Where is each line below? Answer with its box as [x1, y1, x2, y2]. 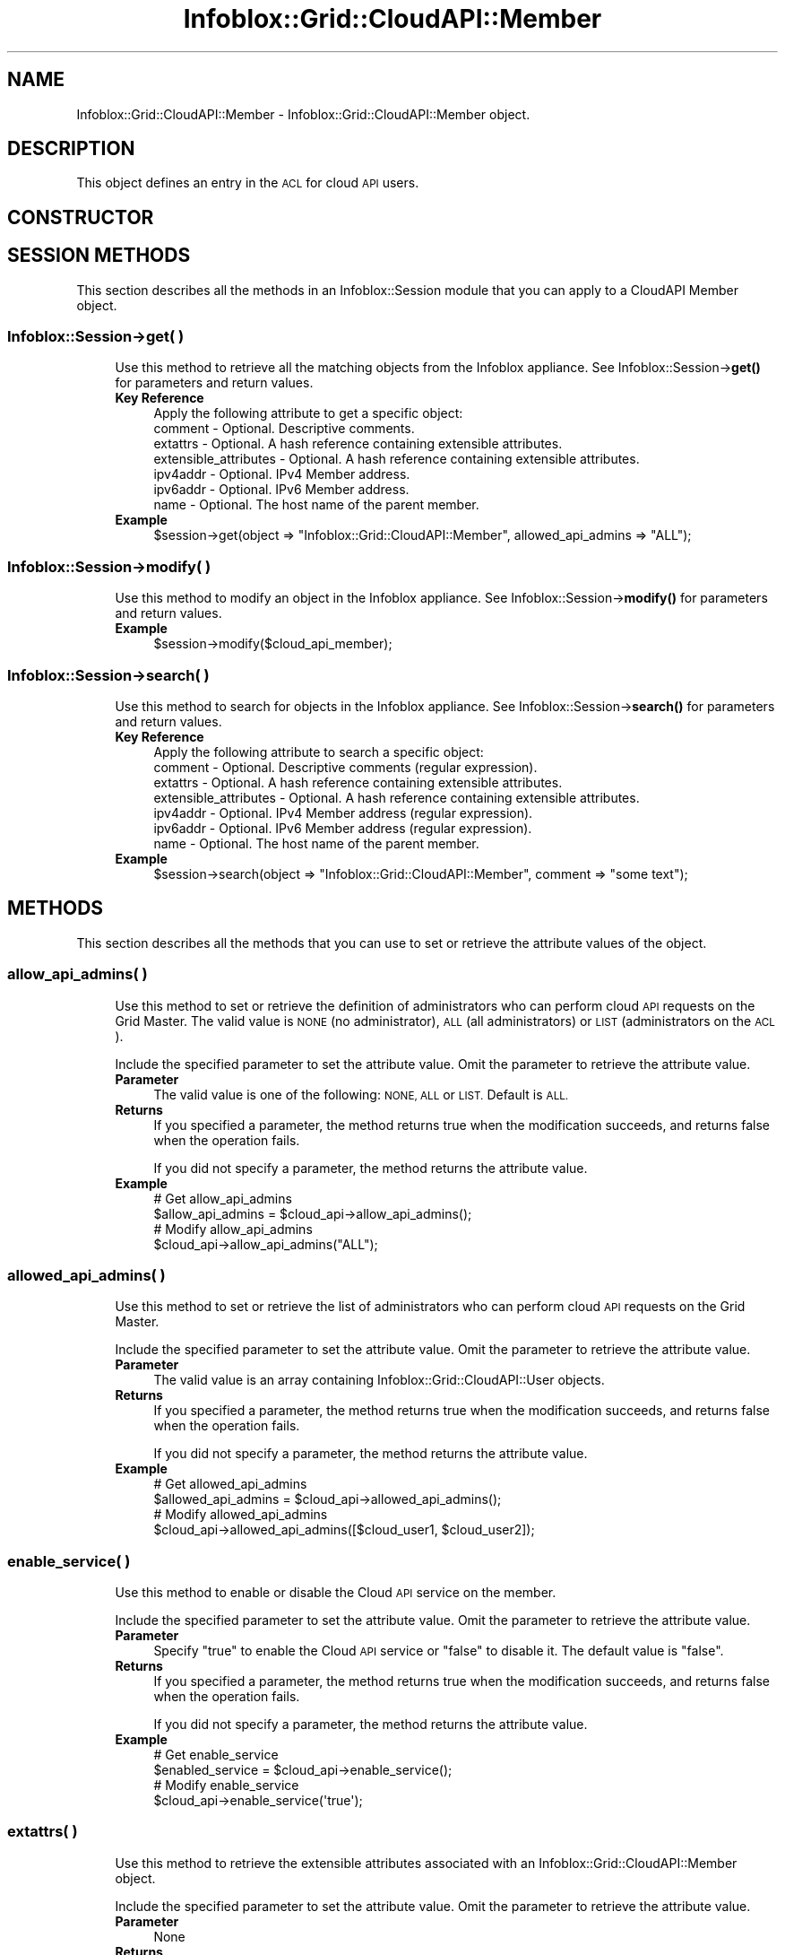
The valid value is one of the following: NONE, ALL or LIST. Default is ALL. [153, 1086, 569, 1102]
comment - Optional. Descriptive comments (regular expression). [153, 759, 538, 775]
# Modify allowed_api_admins [153, 1507, 328, 1523]
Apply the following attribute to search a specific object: [153, 743, 484, 760]
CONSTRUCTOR [7, 205, 154, 229]
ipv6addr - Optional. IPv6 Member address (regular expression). [153, 820, 532, 836]
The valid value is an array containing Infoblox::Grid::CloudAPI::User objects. [153, 1372, 605, 1388]
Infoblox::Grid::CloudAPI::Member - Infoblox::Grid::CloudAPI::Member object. [76, 106, 531, 122]
